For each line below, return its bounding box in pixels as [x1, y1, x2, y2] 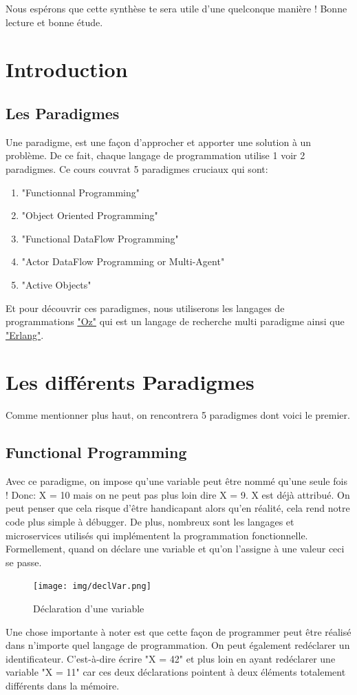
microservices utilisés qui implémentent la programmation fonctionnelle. [6, 528, 308, 542]
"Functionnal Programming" [21, 185, 140, 199]
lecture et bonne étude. [6, 14, 103, 29]
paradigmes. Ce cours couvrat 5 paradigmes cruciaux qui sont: [6, 161, 268, 176]
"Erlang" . [6, 327, 44, 342]
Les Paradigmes [6, 102, 120, 123]
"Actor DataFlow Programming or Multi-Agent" [21, 254, 225, 269]
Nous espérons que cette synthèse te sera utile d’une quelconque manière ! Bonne [6, 1, 347, 15]
